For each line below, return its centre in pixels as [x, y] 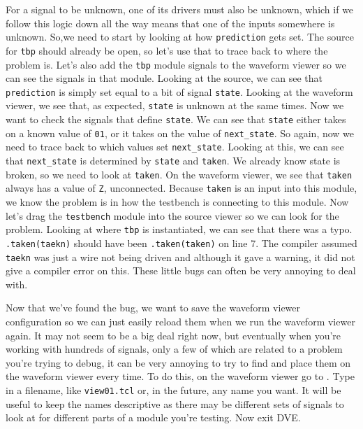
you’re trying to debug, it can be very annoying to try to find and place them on [178, 362]
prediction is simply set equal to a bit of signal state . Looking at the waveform [179, 91]
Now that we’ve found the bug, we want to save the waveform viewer [153, 308]
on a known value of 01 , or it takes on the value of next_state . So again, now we [180, 133]
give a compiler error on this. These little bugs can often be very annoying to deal [181, 270]
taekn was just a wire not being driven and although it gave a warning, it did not [180, 256]
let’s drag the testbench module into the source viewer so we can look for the [172, 215]
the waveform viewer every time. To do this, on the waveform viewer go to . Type [180, 376]
